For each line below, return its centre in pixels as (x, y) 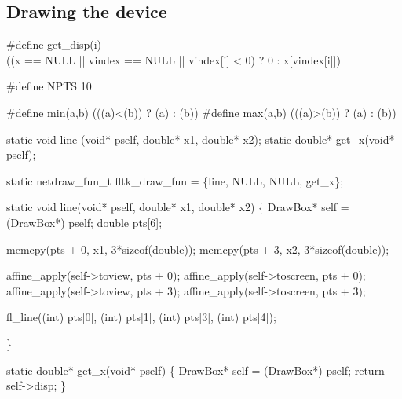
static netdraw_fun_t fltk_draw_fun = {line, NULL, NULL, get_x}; (175, 180)
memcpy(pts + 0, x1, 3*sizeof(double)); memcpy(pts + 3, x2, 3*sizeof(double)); (198, 249)
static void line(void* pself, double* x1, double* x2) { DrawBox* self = (178, 207)
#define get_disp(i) (54, 44)
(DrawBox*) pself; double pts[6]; (84, 222)
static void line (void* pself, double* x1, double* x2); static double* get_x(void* (201, 139)
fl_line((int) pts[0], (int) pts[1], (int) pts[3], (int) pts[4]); (141, 317)
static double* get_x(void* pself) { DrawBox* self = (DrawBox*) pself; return (196, 370)
